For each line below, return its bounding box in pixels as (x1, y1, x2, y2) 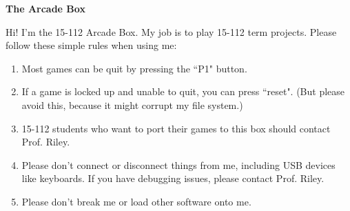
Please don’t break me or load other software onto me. (21, 194, 251, 208)
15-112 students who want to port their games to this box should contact (21, 121, 331, 135)
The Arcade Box (6, 1, 85, 15)
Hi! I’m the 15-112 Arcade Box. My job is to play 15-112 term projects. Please (6, 24, 337, 39)
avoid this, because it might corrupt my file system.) (21, 97, 243, 112)
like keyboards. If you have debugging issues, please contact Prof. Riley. (21, 171, 325, 185)
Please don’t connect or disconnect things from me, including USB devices (21, 157, 336, 172)
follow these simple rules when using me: (6, 38, 177, 52)
